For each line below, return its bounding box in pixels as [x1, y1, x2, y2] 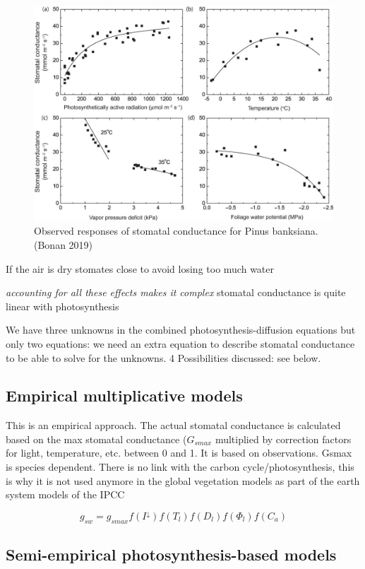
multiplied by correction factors [215, 431, 352, 446]
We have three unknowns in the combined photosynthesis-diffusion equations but [6, 322, 356, 337]
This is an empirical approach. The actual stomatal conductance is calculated [6, 418, 341, 433]
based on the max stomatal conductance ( [6, 431, 187, 446]
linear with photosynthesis [6, 298, 119, 313]
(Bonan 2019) [34, 237, 93, 252]
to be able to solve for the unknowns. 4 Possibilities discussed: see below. [6, 350, 321, 365]
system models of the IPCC [6, 487, 125, 502]
